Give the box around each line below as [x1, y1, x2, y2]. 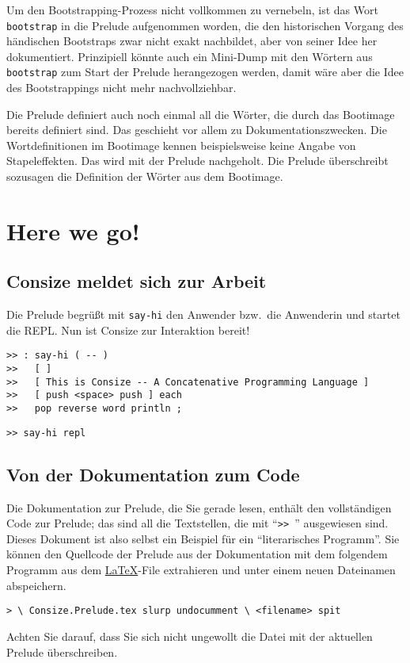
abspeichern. [6, 577, 66, 593]
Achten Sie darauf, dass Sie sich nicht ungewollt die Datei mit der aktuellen [6, 627, 373, 644]
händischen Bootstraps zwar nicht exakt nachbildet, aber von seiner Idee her [6, 33, 378, 49]
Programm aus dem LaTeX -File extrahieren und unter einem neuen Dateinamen [6, 561, 396, 578]
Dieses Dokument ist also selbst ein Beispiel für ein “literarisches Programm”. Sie [6, 530, 400, 546]
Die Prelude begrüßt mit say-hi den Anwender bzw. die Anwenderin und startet [6, 306, 401, 323]
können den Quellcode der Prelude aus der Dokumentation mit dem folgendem [6, 546, 388, 562]
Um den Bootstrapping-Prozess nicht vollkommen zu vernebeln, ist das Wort [6, 2, 378, 17]
